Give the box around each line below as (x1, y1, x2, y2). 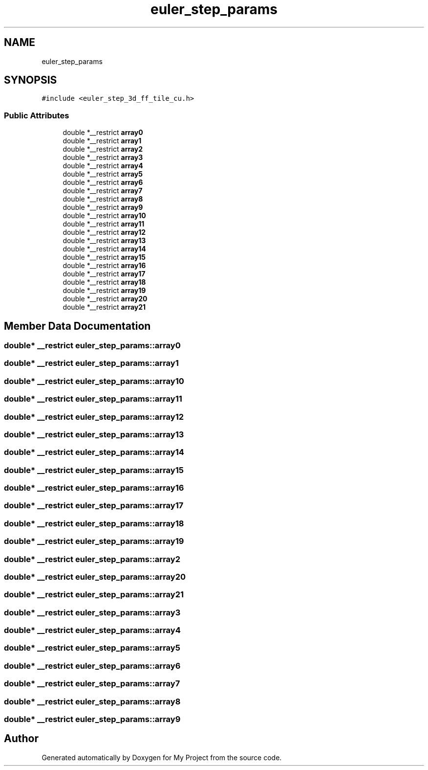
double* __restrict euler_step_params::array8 (4, 696, 181, 706)
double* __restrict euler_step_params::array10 (4, 376, 184, 386)
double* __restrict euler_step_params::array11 (4, 394, 182, 404)
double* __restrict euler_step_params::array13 (4, 429, 184, 439)
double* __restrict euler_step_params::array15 (4, 465, 184, 475)
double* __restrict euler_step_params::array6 (4, 660, 181, 671)
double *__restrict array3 (63, 153, 143, 162)
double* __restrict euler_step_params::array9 (4, 714, 181, 724)
